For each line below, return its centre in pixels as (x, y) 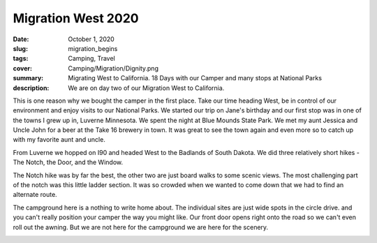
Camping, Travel (91, 59)
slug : (20, 48)
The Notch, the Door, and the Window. (68, 162)
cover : (23, 68)
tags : (21, 59)
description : (31, 88)
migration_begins (93, 48)
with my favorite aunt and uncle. (59, 140)
